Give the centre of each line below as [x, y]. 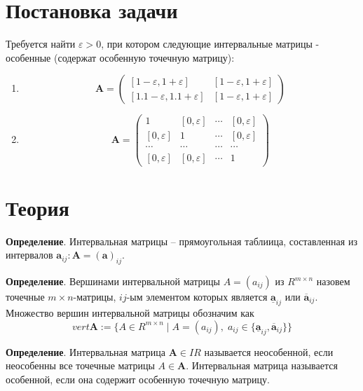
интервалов [29, 255]
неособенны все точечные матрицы [80, 365]
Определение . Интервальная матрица [86, 351]
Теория [37, 207]
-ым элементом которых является [197, 297]
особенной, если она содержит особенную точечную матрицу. [138, 379]
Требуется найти [41, 44]
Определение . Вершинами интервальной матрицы [113, 281]
